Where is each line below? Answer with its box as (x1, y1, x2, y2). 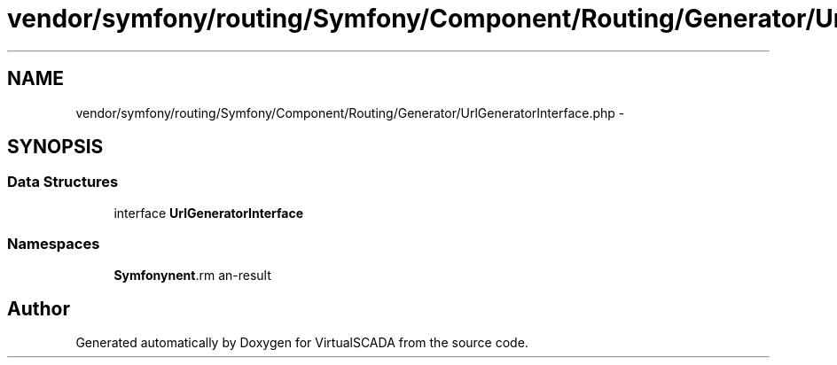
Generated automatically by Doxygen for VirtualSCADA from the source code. (75, 335, 528, 351)
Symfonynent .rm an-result (113, 267, 271, 283)
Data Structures (7, 173, 119, 191)
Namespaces (7, 235, 100, 253)
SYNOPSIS (7, 136, 104, 159)
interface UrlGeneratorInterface (113, 205, 304, 221)
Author (7, 297, 70, 320)
